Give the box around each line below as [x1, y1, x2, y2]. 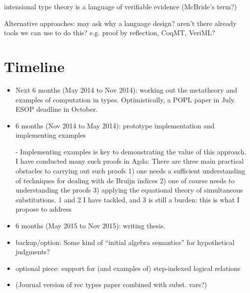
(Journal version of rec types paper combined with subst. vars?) [15, 279, 207, 290]
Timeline [4, 56, 65, 76]
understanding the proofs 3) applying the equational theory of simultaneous [15, 185, 243, 195]
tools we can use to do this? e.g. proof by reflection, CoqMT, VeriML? [4, 27, 215, 38]
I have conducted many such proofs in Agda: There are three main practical [15, 156, 244, 166]
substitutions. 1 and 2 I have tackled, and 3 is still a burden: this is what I [15, 194, 240, 204]
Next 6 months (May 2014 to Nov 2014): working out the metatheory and [15, 84, 237, 95]
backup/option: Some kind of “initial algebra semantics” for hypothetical [15, 237, 235, 247]
